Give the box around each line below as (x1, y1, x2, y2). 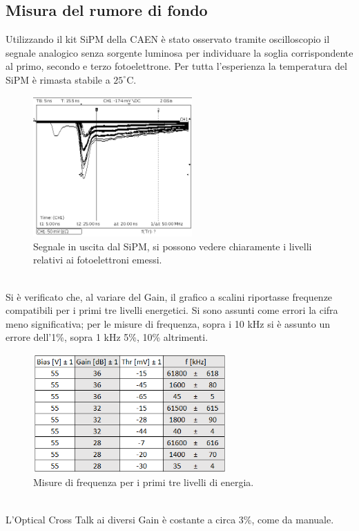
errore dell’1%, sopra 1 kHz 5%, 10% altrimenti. (6, 330, 208, 344)
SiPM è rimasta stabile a (6, 72, 110, 86)
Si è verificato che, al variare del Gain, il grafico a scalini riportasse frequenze (6, 289, 333, 304)
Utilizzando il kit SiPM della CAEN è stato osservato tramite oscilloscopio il (6, 32, 330, 46)
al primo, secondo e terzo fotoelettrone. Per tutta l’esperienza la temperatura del (6, 59, 347, 73)
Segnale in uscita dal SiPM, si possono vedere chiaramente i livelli (33, 239, 312, 253)
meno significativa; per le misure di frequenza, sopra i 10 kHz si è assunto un (6, 316, 330, 330)
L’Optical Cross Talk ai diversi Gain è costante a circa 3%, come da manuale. (6, 512, 334, 526)
